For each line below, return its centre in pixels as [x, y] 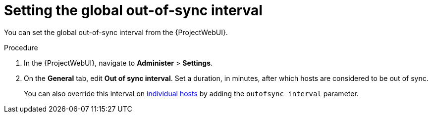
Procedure [21, 47]
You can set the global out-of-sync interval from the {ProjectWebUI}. [116, 32]
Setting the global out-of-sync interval [133, 10]
